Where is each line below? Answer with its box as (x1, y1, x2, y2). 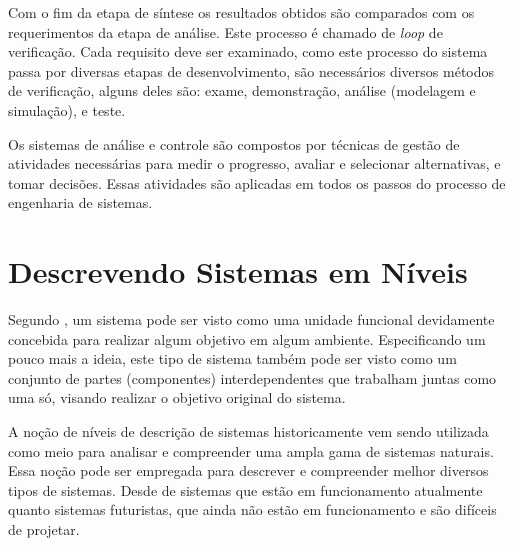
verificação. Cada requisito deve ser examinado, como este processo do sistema (8, 41, 488, 62)
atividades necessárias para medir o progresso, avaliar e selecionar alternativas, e (8, 153, 501, 174)
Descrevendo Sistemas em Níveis (8, 251, 468, 292)
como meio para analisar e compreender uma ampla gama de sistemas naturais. (8, 440, 494, 461)
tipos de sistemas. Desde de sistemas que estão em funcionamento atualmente (8, 479, 483, 500)
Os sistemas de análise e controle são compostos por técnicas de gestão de (8, 133, 460, 154)
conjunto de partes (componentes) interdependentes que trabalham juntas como (8, 367, 497, 388)
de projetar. (8, 519, 80, 539)
